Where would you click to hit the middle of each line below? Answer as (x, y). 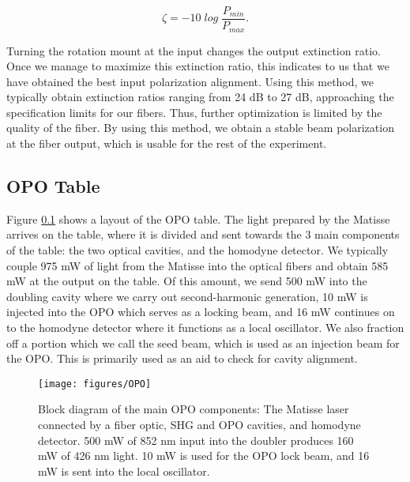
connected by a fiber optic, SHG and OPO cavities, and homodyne (199, 425)
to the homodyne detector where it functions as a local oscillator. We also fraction (205, 328)
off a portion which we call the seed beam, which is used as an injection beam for (203, 343)
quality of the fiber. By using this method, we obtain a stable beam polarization (200, 128)
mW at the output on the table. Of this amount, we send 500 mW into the (187, 281)
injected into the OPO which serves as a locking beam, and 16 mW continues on (201, 312)
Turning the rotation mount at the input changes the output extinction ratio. (194, 50)
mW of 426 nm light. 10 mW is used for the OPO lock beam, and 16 (204, 456)
